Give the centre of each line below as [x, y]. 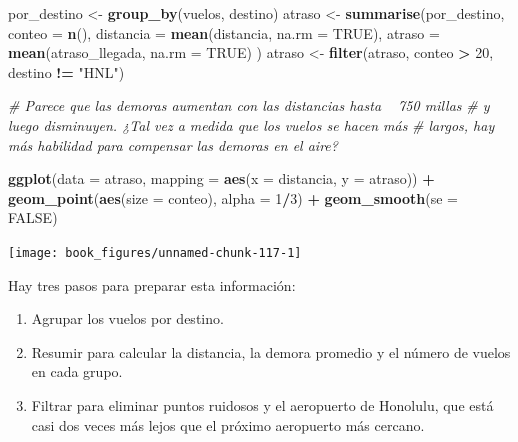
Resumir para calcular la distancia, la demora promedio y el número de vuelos [271, 351]
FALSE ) [33, 217]
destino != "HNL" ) [66, 71]
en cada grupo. [77, 371]
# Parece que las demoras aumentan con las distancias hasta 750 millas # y [249, 105]
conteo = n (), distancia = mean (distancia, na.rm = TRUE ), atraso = [224, 32]
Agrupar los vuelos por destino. [127, 318]
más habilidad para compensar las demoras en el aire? [173, 144]
